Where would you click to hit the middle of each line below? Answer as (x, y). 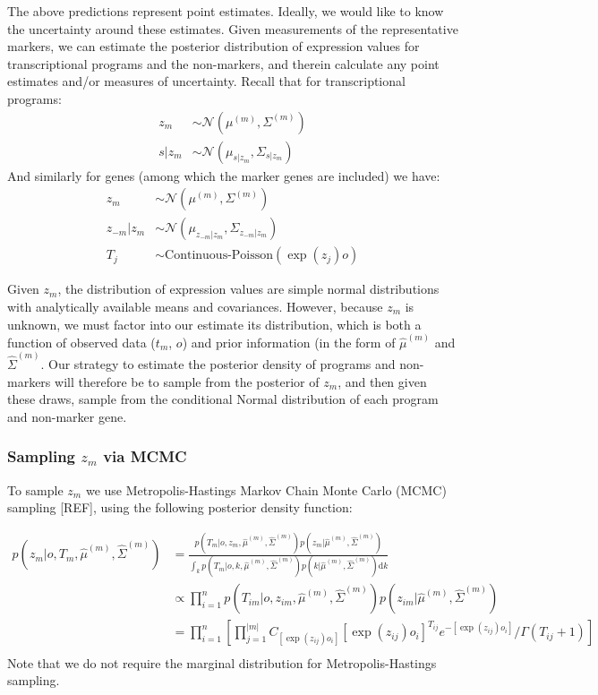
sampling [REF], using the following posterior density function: (180, 507)
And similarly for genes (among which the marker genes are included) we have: (224, 175)
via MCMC (145, 456)
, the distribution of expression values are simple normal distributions (248, 289)
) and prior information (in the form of (289, 342)
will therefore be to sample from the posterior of (187, 381)
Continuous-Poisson (219, 256)
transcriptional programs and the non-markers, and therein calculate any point (223, 63)
